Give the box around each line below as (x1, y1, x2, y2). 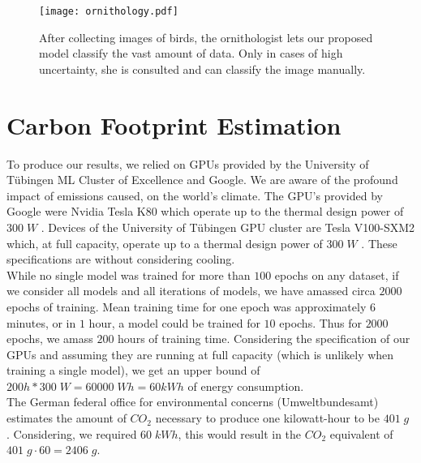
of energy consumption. (187, 377, 304, 394)
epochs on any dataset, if (274, 266, 399, 283)
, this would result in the (178, 425, 302, 442)
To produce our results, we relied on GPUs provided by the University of (6, 155, 369, 172)
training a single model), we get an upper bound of (6, 362, 260, 379)
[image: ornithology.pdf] (39, 6, 178, 17)
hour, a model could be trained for (88, 314, 260, 331)
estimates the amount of (6, 409, 127, 427)
